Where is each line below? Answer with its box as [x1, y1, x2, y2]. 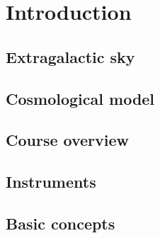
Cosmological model [6, 87, 155, 109]
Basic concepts [6, 212, 115, 234]
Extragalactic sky [6, 45, 135, 67]
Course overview [6, 129, 130, 151]
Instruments [6, 171, 96, 193]
